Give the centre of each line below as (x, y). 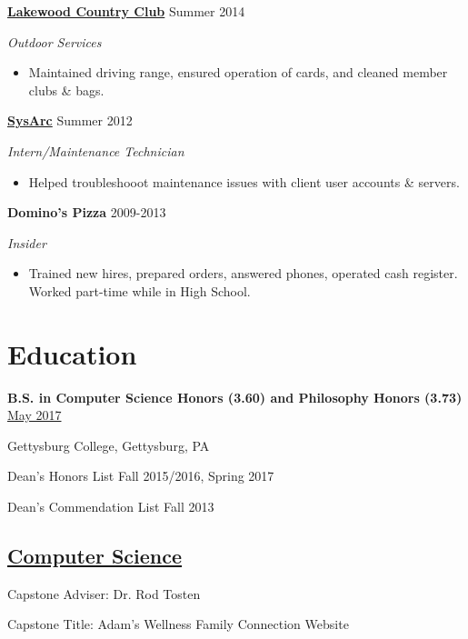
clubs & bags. (66, 90)
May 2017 (35, 415)
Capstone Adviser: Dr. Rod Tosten (104, 593)
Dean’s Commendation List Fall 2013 (111, 507)
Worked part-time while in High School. (139, 290)
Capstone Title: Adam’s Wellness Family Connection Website (178, 624)
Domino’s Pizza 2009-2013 (87, 212)
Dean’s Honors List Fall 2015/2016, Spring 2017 (141, 476)
